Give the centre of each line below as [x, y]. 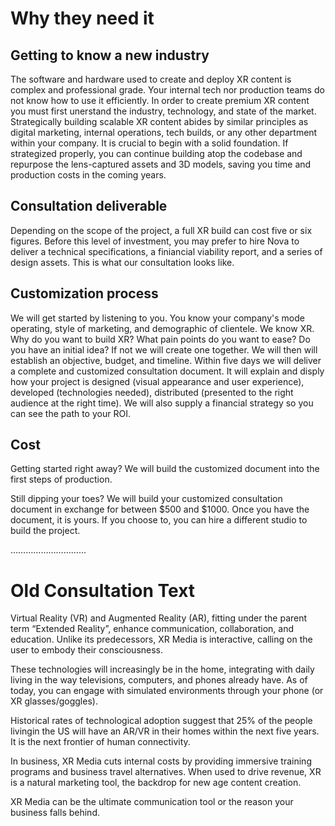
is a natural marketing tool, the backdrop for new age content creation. [156, 783]
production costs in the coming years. [88, 175]
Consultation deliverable [89, 206]
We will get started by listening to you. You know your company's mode [157, 318]
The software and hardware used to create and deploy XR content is [151, 79]
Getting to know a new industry [110, 55]
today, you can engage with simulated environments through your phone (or [167, 691]
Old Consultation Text [103, 590]
